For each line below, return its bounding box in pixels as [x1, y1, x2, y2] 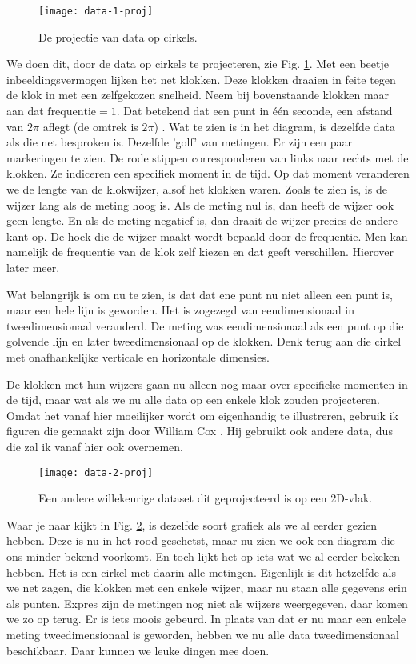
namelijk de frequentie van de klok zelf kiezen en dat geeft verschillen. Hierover [6, 243, 394, 260]
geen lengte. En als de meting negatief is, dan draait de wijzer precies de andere [6, 212, 398, 229]
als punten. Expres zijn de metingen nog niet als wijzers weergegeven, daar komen [6, 594, 408, 611]
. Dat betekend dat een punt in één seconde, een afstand [116, 102, 393, 119]
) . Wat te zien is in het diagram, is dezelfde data [154, 118, 396, 134]
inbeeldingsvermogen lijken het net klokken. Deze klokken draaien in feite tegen [6, 70, 396, 87]
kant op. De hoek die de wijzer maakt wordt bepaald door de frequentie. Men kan [6, 227, 408, 244]
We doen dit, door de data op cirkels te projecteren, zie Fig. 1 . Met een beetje [6, 55, 389, 72]
